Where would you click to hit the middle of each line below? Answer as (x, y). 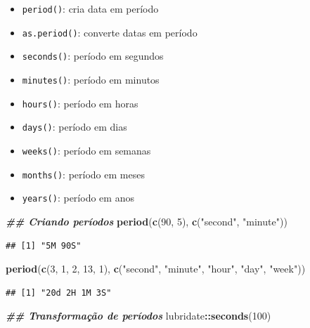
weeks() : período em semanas (86, 150)
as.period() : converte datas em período (110, 32)
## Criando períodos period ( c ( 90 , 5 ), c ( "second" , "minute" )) (147, 221)
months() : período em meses (83, 174)
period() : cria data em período (90, 8)
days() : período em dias (75, 127)
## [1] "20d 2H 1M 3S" (59, 293)
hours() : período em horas (80, 103)
